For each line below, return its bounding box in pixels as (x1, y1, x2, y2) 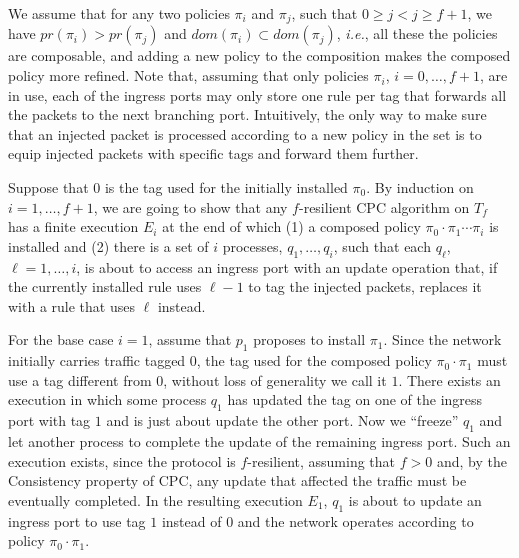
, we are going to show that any (93, 196, 288, 217)
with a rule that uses (8, 295, 135, 316)
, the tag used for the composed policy (196, 350, 432, 371)
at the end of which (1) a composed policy (162, 216, 421, 237)
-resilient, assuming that (247, 450, 396, 471)
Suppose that (8, 177, 89, 198)
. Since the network (383, 329, 502, 350)
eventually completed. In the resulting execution (8, 489, 303, 510)
